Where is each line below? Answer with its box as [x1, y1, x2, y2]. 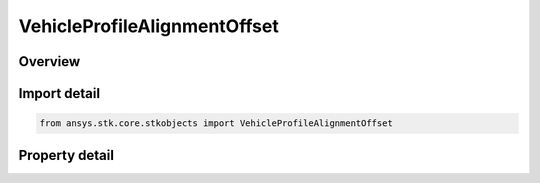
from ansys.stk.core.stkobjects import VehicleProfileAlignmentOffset [39, 118, 394, 129]
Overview [18, 53, 81, 70]
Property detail [18, 146, 115, 164]
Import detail [18, 85, 100, 102]
